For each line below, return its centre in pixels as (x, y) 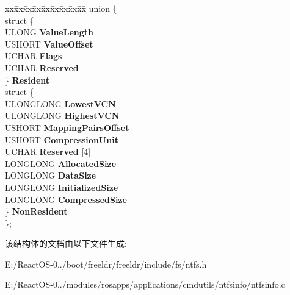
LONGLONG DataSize (51, 175)
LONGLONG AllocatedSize (61, 163)
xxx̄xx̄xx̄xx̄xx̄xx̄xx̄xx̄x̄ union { (61, 8)
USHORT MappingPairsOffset (67, 127)
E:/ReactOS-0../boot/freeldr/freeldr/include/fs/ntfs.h (106, 264)
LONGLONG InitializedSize (62, 187)
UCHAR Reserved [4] (48, 151)
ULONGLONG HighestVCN (62, 116)
